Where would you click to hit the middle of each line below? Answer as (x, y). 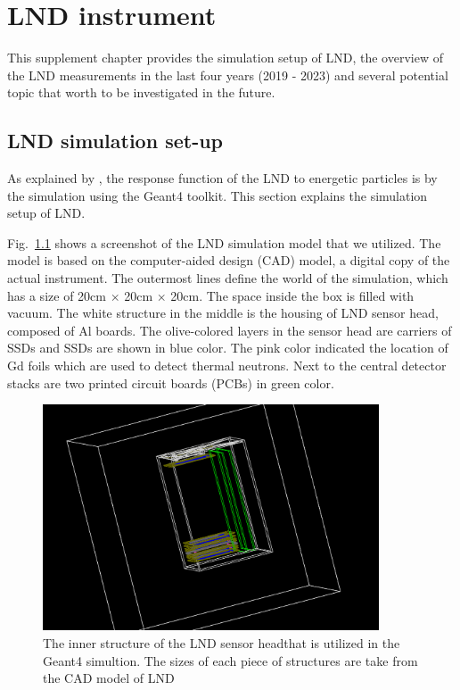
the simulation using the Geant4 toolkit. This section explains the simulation (218, 195)
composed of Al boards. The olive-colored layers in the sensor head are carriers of (230, 330)
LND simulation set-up (115, 141)
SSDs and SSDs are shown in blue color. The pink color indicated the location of (228, 348)
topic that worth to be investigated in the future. (141, 92)
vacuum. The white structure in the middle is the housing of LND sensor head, (223, 313)
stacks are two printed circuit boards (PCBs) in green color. (171, 382)
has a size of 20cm (57, 295)
